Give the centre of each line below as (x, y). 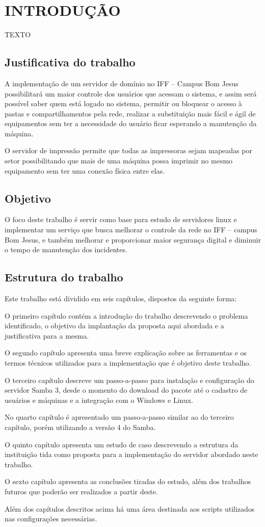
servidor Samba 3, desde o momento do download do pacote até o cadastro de (126, 390)
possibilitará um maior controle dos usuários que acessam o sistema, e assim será (131, 93)
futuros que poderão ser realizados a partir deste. (81, 491)
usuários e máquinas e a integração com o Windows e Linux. (99, 400)
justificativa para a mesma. (47, 335)
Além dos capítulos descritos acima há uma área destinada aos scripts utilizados (130, 508)
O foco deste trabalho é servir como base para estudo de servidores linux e (121, 219)
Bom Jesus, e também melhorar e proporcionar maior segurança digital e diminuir (133, 239)
